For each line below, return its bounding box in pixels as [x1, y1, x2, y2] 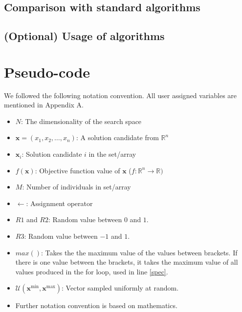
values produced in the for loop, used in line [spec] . [15, 266, 168, 276]
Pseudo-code [4, 62, 90, 82]
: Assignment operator [26, 198, 93, 208]
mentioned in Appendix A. [4, 100, 84, 110]
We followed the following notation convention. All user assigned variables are [4, 90, 237, 100]
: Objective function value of [35, 165, 120, 175]
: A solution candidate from [76, 132, 159, 143]
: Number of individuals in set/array [22, 182, 131, 192]
